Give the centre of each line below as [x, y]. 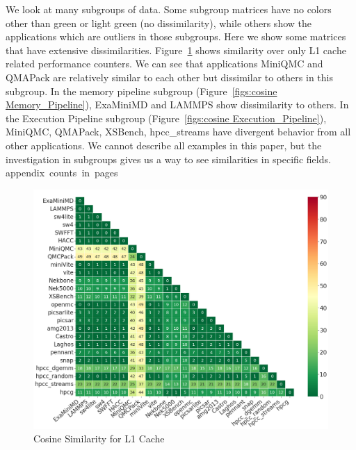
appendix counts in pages [62, 173]
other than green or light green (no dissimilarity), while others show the [159, 23]
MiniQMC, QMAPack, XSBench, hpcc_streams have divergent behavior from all [178, 132]
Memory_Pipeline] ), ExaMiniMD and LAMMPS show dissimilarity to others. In [177, 105]
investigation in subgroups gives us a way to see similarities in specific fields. [168, 159]
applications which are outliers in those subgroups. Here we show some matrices [176, 36]
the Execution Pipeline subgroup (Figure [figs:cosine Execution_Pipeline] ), [166, 118]
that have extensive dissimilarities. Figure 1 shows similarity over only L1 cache [176, 50]
